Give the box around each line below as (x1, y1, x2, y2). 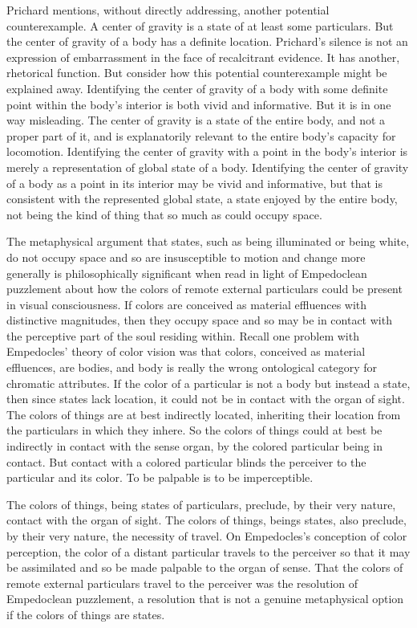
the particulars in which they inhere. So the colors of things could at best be (6, 422, 383, 438)
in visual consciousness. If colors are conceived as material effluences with (6, 296, 367, 312)
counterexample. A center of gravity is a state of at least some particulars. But (6, 17, 394, 34)
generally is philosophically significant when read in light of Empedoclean (6, 264, 367, 281)
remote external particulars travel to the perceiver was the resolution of (6, 574, 358, 591)
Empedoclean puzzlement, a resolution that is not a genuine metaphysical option (6, 590, 404, 607)
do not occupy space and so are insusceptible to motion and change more (6, 248, 366, 265)
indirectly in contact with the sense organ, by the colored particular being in (6, 438, 383, 455)
